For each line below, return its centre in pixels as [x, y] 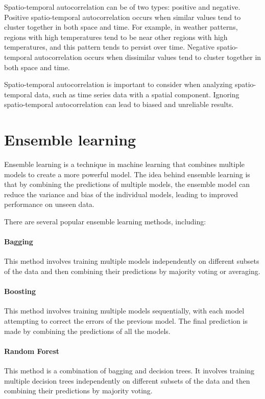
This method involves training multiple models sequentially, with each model [124, 311]
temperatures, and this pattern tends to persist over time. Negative [110, 47]
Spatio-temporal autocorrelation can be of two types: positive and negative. [122, 7]
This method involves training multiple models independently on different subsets [132, 261]
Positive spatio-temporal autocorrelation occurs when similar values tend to [123, 17]
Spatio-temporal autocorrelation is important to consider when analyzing [118, 84]
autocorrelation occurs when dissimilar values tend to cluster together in [148, 57]
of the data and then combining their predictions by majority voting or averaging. [132, 271]
